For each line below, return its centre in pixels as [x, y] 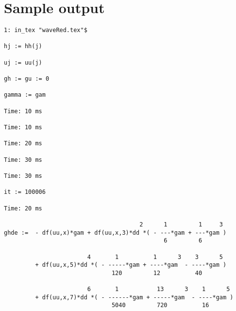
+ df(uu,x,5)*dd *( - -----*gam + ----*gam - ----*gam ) [131, 265]
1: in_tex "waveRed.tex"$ [46, 30]
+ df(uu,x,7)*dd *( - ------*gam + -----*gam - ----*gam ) [134, 297]
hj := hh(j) [23, 46]
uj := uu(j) [23, 62]
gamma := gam [25, 95]
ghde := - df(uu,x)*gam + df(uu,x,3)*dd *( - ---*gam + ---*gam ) [115, 233]
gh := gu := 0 [27, 79]
